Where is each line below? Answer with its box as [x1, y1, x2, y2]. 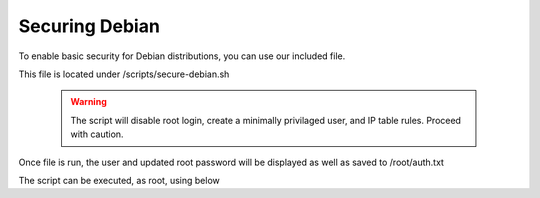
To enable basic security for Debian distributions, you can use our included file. [18, 50, 346, 62]
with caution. [70, 128, 124, 140]
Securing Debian [18, 15, 160, 37]
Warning [70, 96, 107, 108]
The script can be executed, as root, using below [18, 174, 220, 186]
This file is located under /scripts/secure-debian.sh [18, 68, 230, 80]
